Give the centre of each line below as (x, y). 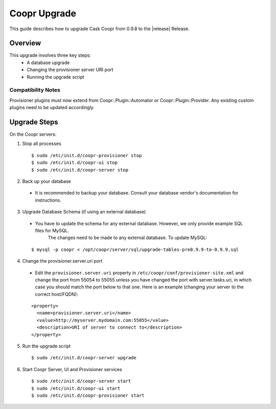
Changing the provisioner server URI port (70, 70)
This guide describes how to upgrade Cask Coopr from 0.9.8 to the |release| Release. (99, 29)
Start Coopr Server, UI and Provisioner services (72, 369)
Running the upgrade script (55, 77)
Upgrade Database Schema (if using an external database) (84, 212)
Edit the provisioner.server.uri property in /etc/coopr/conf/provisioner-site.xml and (139, 273)
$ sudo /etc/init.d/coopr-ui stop (74, 163)
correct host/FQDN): (57, 294)
